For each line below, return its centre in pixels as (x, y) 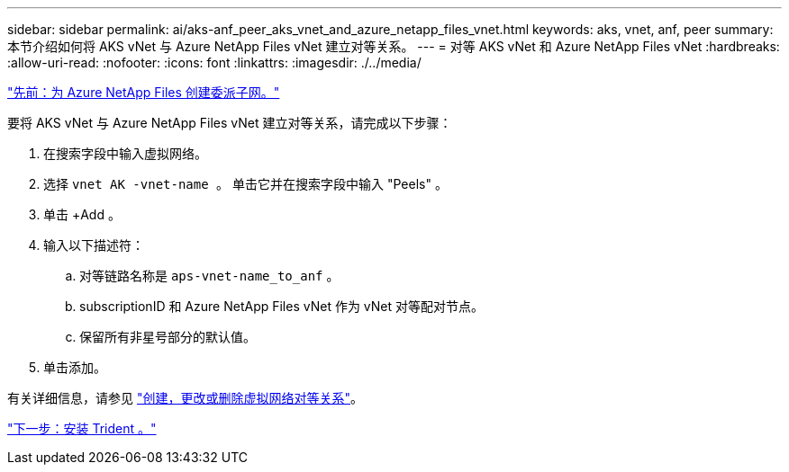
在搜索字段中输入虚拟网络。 (125, 153)
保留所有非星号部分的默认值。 (168, 337)
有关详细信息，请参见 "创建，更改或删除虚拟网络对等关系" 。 (185, 398)
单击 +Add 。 (82, 214)
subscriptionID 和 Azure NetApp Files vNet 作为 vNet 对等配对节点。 (282, 306)
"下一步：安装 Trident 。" (82, 428)
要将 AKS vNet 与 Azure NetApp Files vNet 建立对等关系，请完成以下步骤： (230, 123)
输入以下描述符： (94, 245)
